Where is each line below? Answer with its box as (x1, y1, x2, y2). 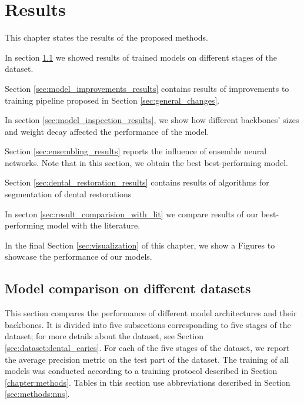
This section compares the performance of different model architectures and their (5, 307, 297, 319)
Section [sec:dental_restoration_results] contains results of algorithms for (5, 176, 269, 188)
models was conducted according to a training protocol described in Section (5, 365, 278, 377)
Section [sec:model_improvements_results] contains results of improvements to (5, 82, 289, 94)
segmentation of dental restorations (5, 188, 132, 200)
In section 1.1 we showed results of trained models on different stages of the (5, 51, 277, 63)
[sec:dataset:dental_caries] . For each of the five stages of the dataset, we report (5, 342, 290, 354)
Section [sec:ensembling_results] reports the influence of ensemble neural (5, 145, 267, 157)
